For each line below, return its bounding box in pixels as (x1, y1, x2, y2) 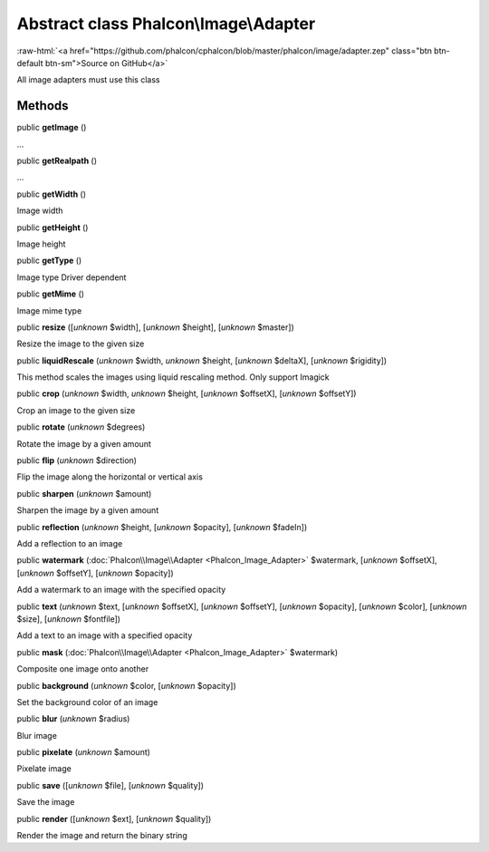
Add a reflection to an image (16, 538, 123, 548)
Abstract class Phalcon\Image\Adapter (16, 14, 316, 34)
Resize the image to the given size (16, 338, 145, 349)
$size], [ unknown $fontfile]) (16, 613, 121, 624)
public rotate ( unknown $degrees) (16, 421, 146, 432)
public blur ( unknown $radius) (16, 713, 130, 724)
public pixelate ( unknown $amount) (16, 747, 151, 758)
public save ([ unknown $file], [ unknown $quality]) (16, 779, 204, 790)
